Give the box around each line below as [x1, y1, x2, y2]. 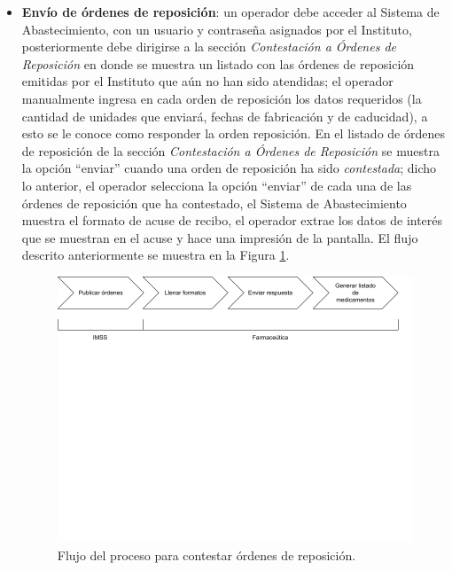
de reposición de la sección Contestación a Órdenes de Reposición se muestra [21, 141, 440, 160]
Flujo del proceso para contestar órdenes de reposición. [57, 545, 356, 564]
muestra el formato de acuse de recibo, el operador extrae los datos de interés [21, 211, 443, 230]
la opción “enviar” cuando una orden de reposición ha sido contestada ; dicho [21, 159, 437, 177]
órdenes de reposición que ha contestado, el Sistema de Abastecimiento [21, 193, 407, 212]
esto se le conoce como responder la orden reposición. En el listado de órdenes [21, 124, 445, 143]
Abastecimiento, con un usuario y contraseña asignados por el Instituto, [21, 20, 412, 38]
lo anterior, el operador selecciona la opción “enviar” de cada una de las [21, 176, 412, 194]
